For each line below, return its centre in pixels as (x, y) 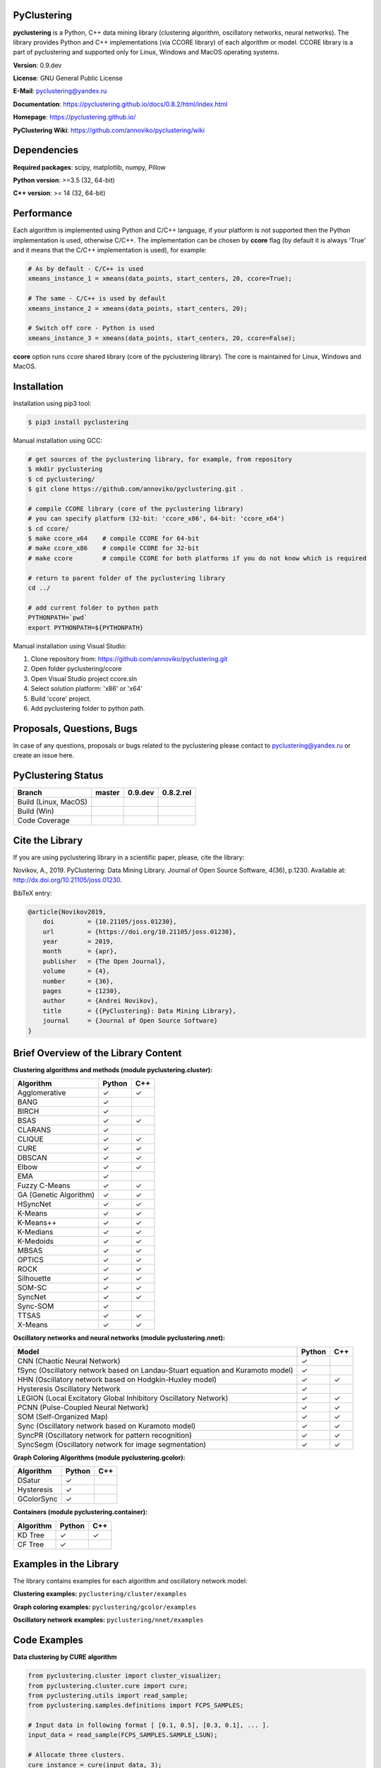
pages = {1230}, (82, 991)
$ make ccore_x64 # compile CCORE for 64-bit (114, 539)
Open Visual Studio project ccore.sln (84, 678)
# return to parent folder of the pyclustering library (127, 578)
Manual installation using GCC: (58, 440)
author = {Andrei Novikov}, (101, 1001)
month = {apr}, (80, 952)
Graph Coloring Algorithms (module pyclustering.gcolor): (99, 1458)
